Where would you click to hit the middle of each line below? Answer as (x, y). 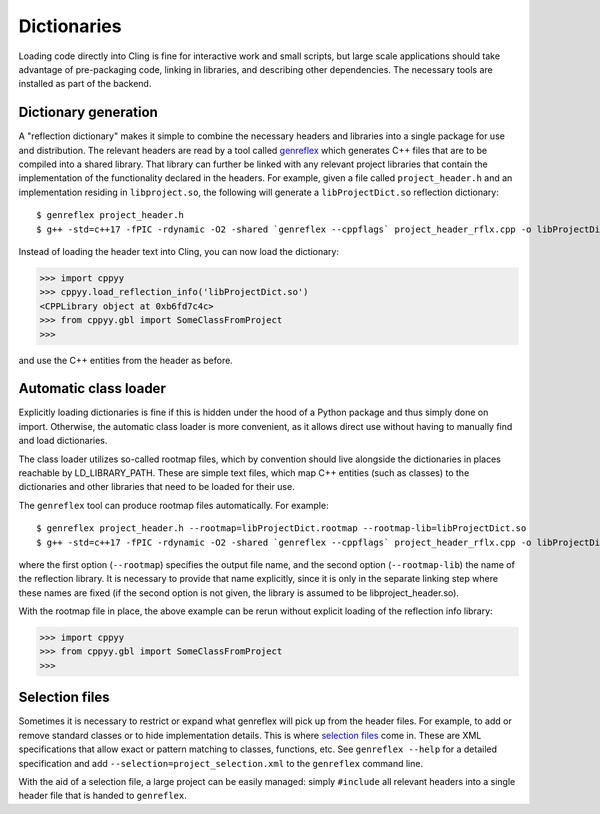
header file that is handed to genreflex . (102, 796)
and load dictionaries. (63, 441)
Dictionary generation (88, 112)
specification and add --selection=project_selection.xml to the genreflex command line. (221, 763)
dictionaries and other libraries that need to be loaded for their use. (156, 487)
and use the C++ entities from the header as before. (126, 360)
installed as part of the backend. (85, 84)
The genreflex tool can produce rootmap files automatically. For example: (173, 505)
